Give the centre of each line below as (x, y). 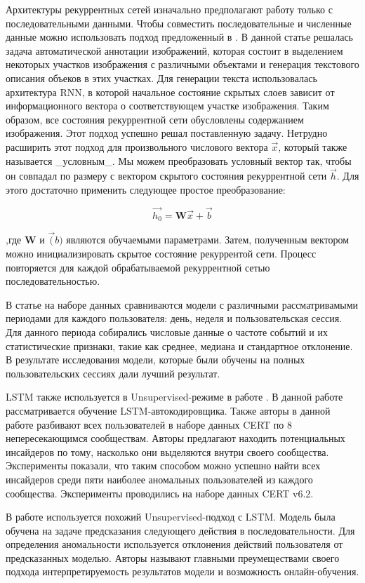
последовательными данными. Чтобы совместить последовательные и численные (179, 23)
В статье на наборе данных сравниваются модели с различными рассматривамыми (182, 304)
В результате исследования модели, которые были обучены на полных (155, 360)
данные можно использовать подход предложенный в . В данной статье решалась (179, 37)
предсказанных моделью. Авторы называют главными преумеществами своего (173, 557)
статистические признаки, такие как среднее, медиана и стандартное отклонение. (179, 346)
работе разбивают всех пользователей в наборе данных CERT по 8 (149, 424)
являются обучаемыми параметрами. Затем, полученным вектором (208, 240)
